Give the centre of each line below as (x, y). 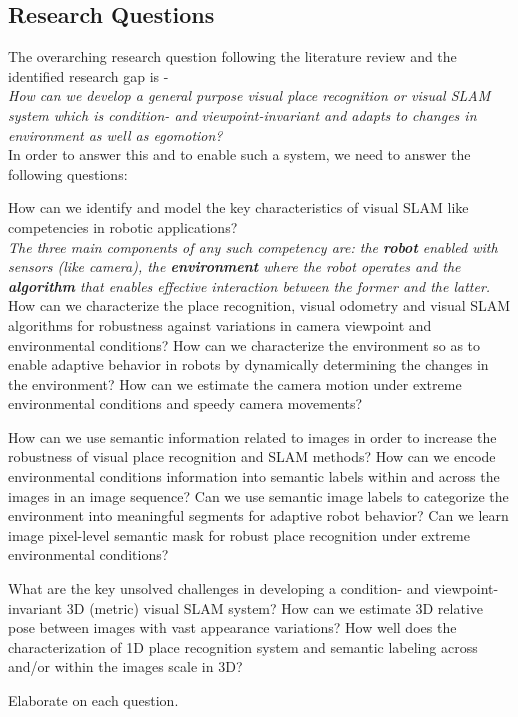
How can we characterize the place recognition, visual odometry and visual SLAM (259, 305)
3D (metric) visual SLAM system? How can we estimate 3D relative (274, 607)
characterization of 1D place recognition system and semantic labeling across (243, 646)
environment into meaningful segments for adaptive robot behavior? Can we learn (258, 515)
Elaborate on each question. (93, 700)
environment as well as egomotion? (115, 134)
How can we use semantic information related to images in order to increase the (252, 436)
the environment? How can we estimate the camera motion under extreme (235, 383)
